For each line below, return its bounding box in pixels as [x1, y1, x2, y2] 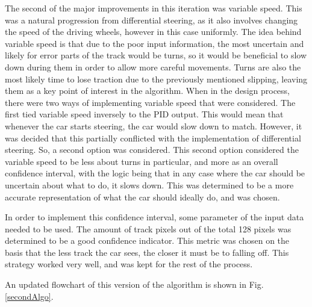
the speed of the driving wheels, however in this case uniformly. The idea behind [5, 25, 302, 38]
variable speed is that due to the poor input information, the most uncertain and [5, 37, 304, 49]
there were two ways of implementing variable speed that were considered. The [5, 96, 296, 108]
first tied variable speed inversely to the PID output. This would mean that [5, 108, 284, 120]
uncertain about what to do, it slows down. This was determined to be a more [5, 178, 294, 191]
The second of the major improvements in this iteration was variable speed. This [5, 2, 302, 14]
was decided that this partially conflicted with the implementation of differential [5, 131, 301, 144]
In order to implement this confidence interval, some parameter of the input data [5, 211, 304, 223]
